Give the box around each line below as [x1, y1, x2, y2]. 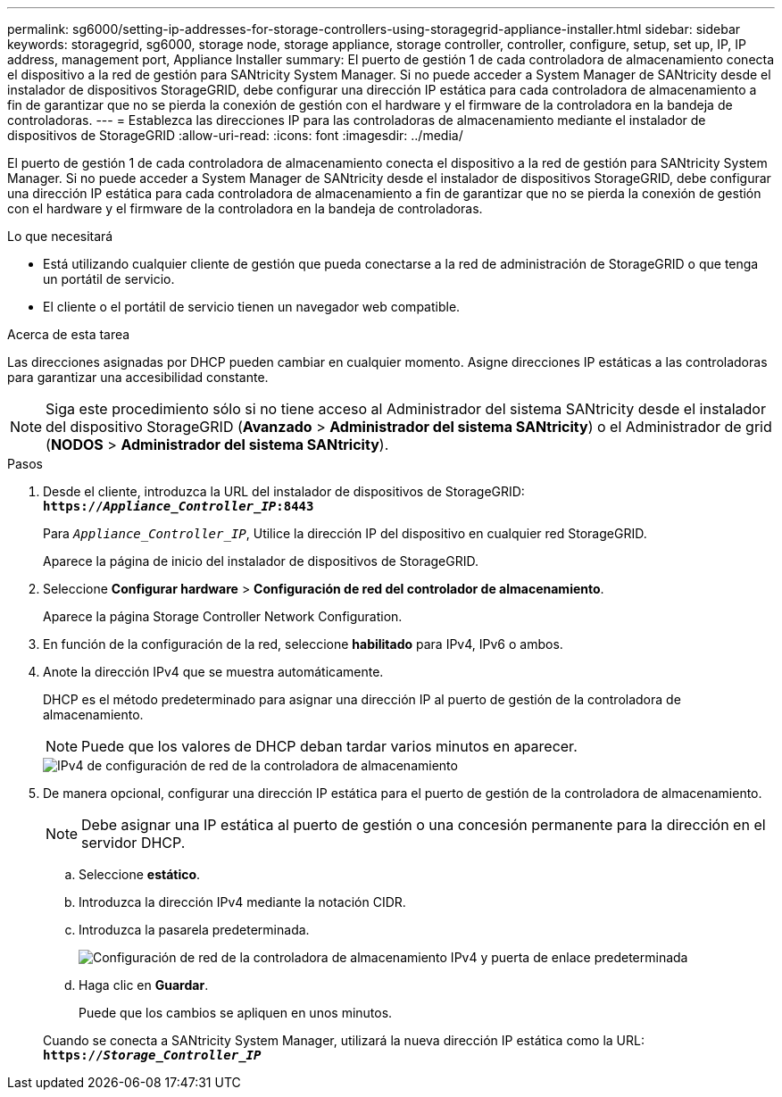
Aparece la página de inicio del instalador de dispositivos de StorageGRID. [43, 553, 478, 569]
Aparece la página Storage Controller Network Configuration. [43, 609, 403, 624]
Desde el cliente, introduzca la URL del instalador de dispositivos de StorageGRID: [43, 484, 525, 499]
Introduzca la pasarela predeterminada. [79, 922, 310, 937]
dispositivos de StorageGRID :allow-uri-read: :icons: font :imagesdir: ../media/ [7, 128, 463, 143]
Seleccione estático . [79, 867, 201, 882]
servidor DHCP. [81, 834, 186, 852]
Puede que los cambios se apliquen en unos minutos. [79, 1005, 393, 1020]
